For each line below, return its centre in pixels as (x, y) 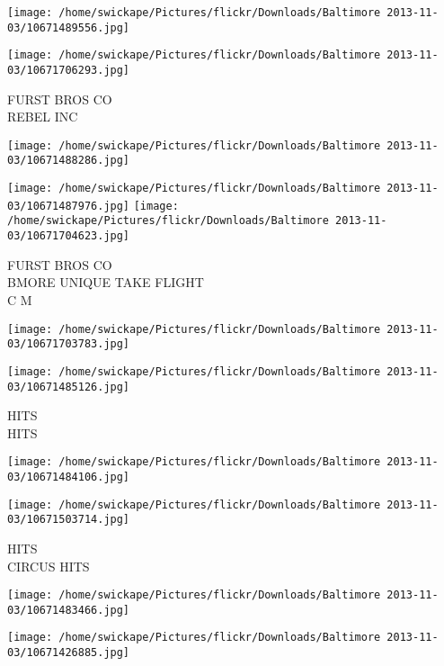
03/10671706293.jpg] (69, 70)
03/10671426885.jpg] (69, 653)
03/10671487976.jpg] (69, 206)
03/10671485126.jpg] (69, 387)
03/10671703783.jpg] (69, 344)
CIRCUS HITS (49, 566)
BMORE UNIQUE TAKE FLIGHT (106, 282)
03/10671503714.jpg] (69, 520)
